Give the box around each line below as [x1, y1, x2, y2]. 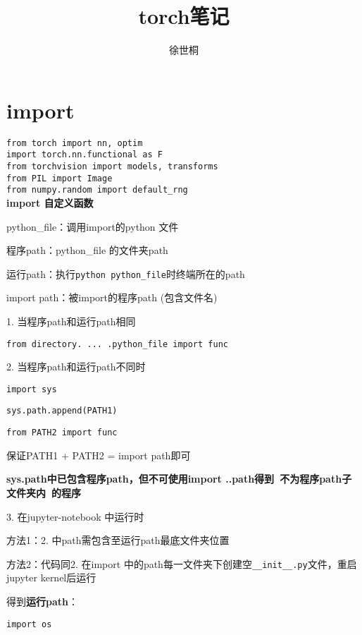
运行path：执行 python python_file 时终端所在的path [6, 266, 245, 281]
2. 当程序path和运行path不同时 [6, 359, 146, 374]
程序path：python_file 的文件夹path [6, 243, 168, 258]
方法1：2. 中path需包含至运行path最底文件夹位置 [6, 533, 230, 548]
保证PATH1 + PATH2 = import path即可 [6, 447, 191, 462]
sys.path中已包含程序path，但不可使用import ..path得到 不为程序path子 [6, 471, 352, 486]
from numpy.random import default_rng [6, 185, 188, 195]
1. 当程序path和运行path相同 [6, 313, 136, 328]
